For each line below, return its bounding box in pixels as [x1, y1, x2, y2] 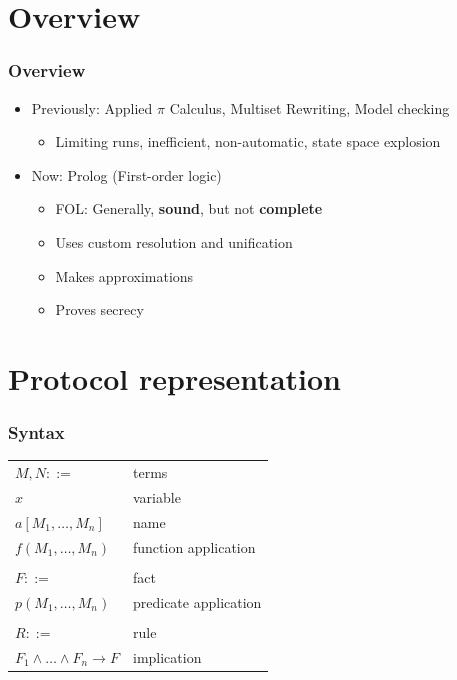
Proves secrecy [55, 299, 144, 320]
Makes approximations [55, 265, 194, 286]
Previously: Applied [31, 97, 153, 118]
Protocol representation [8, 357, 341, 398]
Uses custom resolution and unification [55, 231, 293, 252]
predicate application [132, 591, 262, 612]
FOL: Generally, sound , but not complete [55, 198, 323, 219]
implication [132, 646, 202, 667]
